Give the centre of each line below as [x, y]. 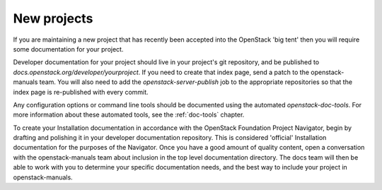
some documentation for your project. [68, 49]
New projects [53, 18]
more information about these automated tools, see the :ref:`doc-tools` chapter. [129, 115]
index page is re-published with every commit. [81, 92]
